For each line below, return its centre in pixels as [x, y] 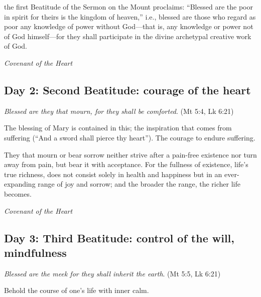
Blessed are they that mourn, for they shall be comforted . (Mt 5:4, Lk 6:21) [119, 111]
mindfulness [35, 252]
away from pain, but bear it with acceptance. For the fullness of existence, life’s [126, 164]
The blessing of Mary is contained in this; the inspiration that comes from [118, 128]
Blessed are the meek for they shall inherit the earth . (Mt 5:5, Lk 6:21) [112, 273]
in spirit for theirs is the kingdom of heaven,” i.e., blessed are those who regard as [130, 16]
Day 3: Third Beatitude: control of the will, [119, 238]
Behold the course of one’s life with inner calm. [77, 290]
